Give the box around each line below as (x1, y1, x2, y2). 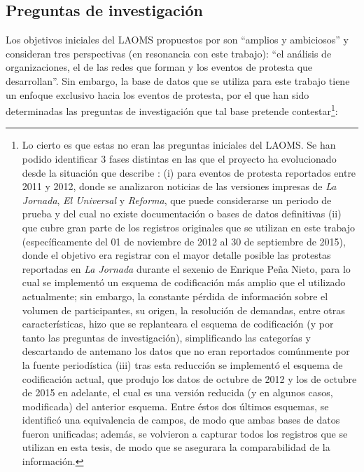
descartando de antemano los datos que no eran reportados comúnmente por (22, 344, 350, 358)
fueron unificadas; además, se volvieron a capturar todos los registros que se (22, 426, 348, 440)
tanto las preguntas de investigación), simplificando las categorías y (22, 330, 311, 344)
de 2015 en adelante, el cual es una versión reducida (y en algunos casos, (22, 385, 333, 400)
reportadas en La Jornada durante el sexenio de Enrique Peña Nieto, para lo (22, 261, 351, 276)
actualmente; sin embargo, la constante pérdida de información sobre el (22, 288, 328, 303)
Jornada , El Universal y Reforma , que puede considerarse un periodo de (22, 192, 332, 207)
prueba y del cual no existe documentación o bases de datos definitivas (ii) (22, 206, 342, 221)
